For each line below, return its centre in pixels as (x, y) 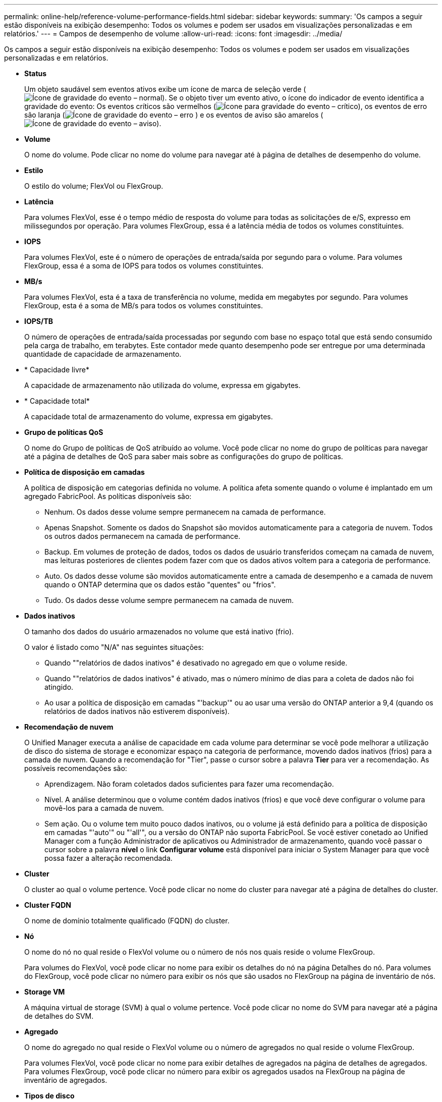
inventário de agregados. (66, 1080)
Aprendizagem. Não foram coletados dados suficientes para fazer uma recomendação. (189, 784)
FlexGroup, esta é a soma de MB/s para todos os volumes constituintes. (144, 306)
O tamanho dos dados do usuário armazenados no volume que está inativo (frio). (159, 631)
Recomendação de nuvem (69, 727)
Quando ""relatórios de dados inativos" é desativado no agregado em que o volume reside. (196, 663)
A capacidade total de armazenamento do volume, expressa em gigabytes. (149, 417)
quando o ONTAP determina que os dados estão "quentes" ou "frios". (160, 585)
